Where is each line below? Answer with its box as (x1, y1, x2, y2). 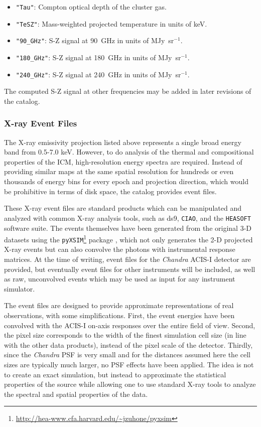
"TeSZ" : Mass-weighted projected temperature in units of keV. (16, 18, 207, 29)
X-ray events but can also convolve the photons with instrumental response (4, 244, 235, 254)
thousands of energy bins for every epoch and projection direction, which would (4, 176, 248, 187)
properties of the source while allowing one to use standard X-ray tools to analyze (4, 379, 256, 389)
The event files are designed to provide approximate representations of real (4, 300, 234, 311)
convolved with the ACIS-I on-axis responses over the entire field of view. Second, (4, 320, 255, 330)
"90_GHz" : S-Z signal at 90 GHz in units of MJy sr (16, 35, 174, 46)
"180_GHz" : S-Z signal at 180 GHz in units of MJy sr (16, 52, 181, 62)
